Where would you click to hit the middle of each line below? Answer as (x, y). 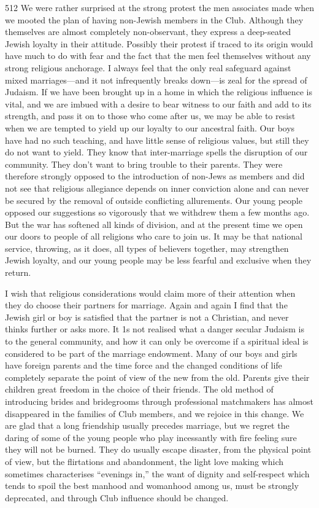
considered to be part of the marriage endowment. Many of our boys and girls (151, 353)
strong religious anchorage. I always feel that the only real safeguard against (148, 67)
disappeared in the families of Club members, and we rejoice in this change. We (155, 413)
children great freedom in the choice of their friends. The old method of (139, 389)
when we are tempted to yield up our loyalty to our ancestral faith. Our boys (150, 127)
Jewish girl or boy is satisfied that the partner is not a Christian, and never (147, 317)
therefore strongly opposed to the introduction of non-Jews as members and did (155, 176)
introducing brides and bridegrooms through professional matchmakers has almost (159, 401)
